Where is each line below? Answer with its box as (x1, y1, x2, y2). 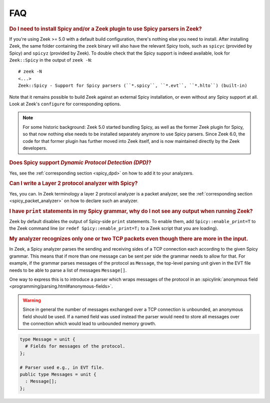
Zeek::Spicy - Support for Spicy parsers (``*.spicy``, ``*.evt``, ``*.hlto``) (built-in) (18, 83, 247, 89)
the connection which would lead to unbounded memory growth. (22, 320, 156, 326)
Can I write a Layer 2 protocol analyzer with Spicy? (9, 180, 138, 187)
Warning (22, 297, 41, 303)
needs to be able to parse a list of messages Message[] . (9, 267, 127, 273)
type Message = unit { (19, 336, 75, 342)
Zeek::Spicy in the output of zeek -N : (9, 57, 92, 63)
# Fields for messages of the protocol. (25, 343, 125, 349)
